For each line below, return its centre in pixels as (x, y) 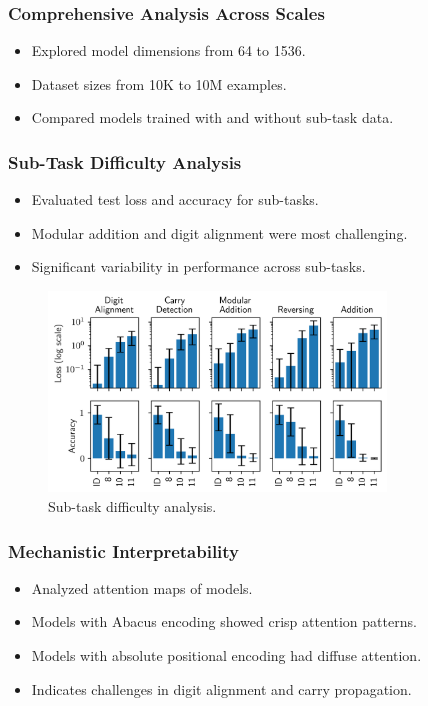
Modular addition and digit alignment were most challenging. (219, 232)
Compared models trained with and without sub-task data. (212, 117)
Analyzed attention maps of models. (142, 587)
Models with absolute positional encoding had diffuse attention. (226, 654)
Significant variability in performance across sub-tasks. (198, 266)
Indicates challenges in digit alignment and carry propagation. (221, 688)
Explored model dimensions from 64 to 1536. (168, 50)
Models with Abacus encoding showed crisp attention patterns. (224, 621)
